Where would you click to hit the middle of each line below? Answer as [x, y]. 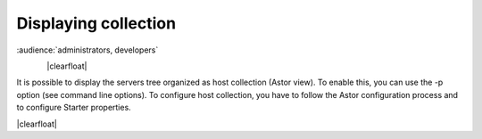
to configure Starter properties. [74, 108]
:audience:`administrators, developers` [87, 50]
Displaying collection [96, 23]
